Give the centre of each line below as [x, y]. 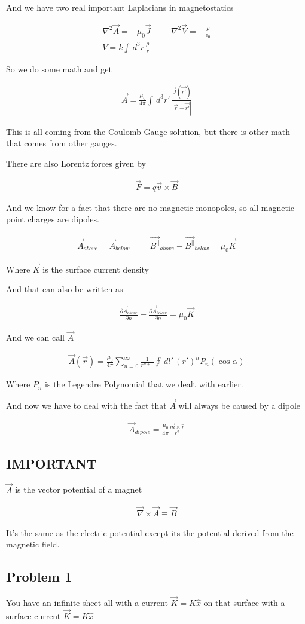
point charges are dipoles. [53, 219]
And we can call [35, 337]
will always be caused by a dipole [240, 405]
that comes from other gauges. [62, 143]
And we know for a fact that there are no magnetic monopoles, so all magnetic [150, 207]
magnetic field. [33, 544]
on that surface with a [244, 603]
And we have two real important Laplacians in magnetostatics [120, 7]
